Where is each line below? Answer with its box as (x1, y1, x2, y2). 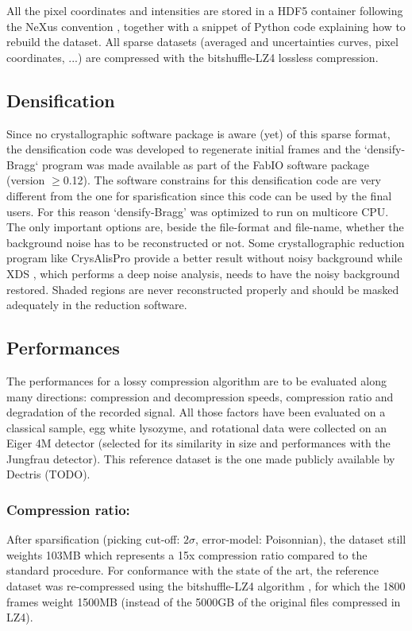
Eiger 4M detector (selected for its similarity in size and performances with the (6, 435, 391, 451)
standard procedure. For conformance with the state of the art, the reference (6, 562, 379, 579)
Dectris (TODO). (6, 466, 90, 482)
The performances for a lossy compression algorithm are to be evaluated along (6, 372, 387, 389)
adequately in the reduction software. (6, 296, 187, 313)
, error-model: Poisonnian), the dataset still (195, 531, 406, 548)
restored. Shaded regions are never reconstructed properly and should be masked (6, 281, 399, 297)
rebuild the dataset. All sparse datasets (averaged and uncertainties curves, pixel (6, 33, 399, 50)
